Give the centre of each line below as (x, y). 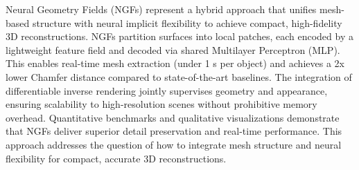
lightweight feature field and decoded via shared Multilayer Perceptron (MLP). (173, 49)
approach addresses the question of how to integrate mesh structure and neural (174, 144)
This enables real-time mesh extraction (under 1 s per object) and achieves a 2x (175, 63)
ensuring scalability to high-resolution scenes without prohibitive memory (161, 104)
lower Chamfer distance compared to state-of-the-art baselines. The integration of (179, 76)
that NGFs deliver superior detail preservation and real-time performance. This (174, 131)
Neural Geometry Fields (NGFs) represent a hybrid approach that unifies (161, 9)
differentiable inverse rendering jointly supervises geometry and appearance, (167, 90)
